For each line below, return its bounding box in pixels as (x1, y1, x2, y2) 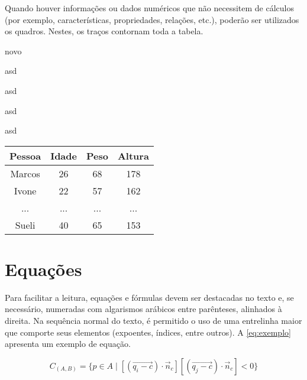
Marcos (10, 166, 40, 180)
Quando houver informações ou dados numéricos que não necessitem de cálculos (5, 2, 294, 14)
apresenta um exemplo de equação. (5, 337, 131, 350)
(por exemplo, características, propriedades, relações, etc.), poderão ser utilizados (5, 13, 299, 25)
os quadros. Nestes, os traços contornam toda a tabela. (5, 25, 203, 37)
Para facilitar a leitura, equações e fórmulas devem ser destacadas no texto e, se (5, 291, 294, 303)
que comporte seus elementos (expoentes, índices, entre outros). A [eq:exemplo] (5, 326, 291, 338)
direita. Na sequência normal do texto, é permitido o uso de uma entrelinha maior (5, 314, 302, 327)
